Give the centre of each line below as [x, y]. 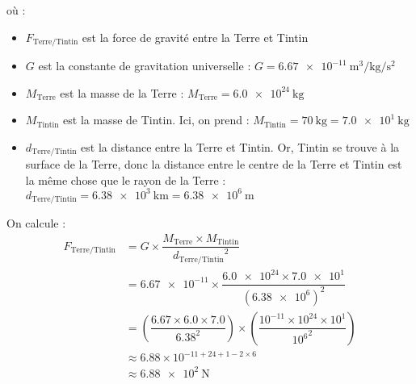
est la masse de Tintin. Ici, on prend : [156, 120]
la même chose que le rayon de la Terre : [126, 179]
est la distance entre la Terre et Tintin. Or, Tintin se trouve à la [240, 146]
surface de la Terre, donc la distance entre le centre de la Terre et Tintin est [214, 164]
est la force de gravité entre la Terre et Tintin [195, 37]
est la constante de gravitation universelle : [145, 66]
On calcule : [36, 223]
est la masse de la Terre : [122, 92]
